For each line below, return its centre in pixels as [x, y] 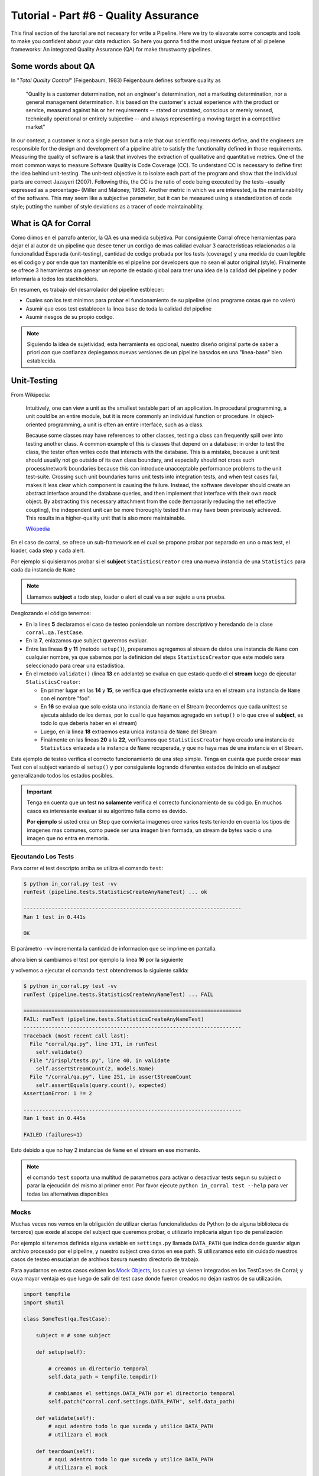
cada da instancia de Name [43, 570]
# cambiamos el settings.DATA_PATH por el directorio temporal [142, 1393]
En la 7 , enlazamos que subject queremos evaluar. [87, 641]
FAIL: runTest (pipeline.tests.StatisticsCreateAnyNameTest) [114, 1019]
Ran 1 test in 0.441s [55, 917]
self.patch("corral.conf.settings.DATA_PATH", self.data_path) [142, 1402]
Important [40, 792]
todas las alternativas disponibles [68, 1194]
